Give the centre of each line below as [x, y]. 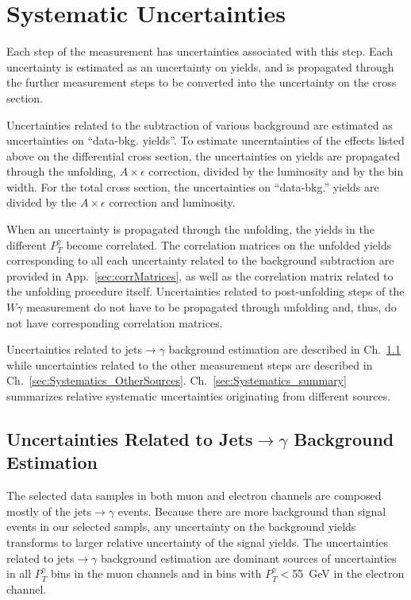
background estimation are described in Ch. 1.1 [284, 349]
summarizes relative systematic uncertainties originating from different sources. [199, 396]
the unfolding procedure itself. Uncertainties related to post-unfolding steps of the [205, 291]
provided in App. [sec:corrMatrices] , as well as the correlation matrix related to [200, 275]
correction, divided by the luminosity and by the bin [276, 171]
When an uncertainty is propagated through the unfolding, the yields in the [190, 229]
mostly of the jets [49, 511]
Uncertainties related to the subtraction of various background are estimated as [200, 124]
